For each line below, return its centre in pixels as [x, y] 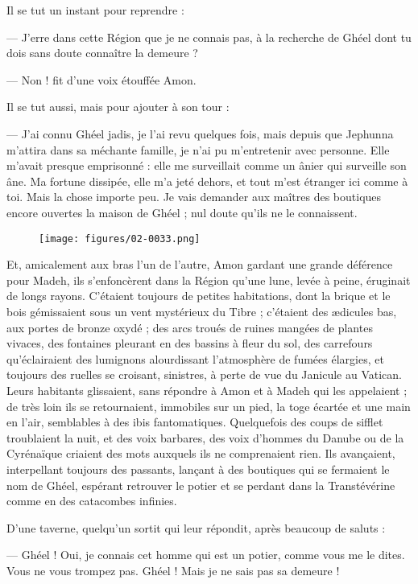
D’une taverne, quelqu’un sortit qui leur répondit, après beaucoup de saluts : [196, 527]
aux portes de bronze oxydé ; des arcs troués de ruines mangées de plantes [190, 327]
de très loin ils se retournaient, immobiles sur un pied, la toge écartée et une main [209, 406]
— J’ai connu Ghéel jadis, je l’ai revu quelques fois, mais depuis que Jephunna [200, 133]
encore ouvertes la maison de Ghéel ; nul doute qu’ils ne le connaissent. [182, 212]
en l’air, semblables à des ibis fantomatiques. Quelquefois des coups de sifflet [195, 422]
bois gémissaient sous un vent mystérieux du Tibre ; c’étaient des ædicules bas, [202, 311]
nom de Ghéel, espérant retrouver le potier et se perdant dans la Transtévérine [201, 485]
